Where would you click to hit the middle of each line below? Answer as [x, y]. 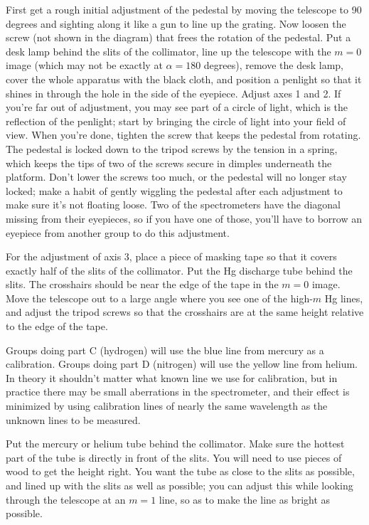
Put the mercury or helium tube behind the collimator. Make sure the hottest [175, 444]
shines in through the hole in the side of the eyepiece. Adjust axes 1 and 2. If [173, 93]
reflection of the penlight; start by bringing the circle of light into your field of [176, 121]
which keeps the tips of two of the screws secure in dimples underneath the [169, 163]
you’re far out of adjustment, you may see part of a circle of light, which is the [177, 107]
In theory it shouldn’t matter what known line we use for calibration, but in [172, 377]
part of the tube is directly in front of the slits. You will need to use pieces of [174, 457]
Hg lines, [344, 298]
